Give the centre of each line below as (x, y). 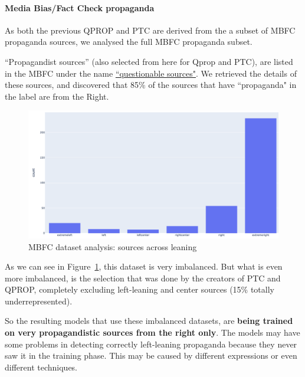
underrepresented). (39, 301)
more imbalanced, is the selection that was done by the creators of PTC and (143, 278)
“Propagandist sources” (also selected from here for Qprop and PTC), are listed (149, 61)
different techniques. (41, 367)
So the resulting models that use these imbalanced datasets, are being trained (149, 321)
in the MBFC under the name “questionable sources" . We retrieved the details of (151, 73)
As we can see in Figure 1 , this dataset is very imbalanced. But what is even (144, 266)
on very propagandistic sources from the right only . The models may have (152, 332)
